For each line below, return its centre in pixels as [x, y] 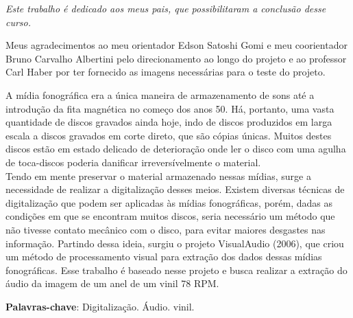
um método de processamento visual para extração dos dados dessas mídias [164, 257]
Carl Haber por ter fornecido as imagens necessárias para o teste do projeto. [166, 72]
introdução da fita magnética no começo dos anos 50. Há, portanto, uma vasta [170, 108]
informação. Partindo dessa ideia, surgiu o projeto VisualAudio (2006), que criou [175, 243]
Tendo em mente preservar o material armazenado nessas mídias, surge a [158, 175]
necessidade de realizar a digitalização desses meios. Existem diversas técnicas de [175, 189]
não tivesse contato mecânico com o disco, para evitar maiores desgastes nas [166, 229]
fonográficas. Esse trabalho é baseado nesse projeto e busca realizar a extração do [176, 270]
